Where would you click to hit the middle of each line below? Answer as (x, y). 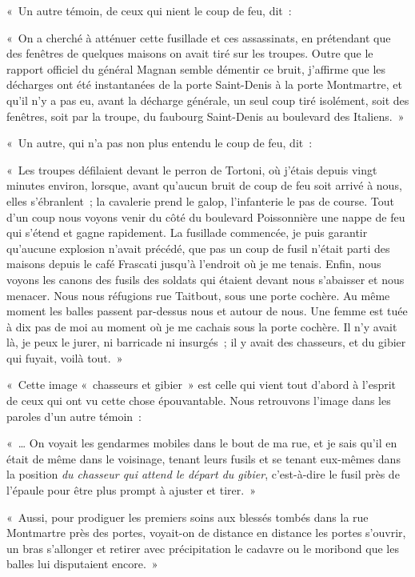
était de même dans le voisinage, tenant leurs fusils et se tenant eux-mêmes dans (204, 458)
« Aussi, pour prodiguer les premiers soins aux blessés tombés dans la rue (188, 517)
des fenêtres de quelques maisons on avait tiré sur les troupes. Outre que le (190, 53)
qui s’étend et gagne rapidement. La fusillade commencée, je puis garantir (187, 232)
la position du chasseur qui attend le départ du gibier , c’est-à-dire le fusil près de (203, 474)
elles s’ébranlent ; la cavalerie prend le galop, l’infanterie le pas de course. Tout (201, 200)
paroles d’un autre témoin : (74, 416)
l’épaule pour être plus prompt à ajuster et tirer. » (131, 490)
